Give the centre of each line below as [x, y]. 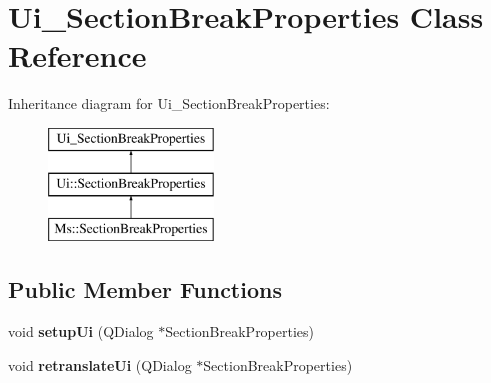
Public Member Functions [145, 289]
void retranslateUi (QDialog [100, 364]
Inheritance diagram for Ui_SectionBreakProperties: [169, 103]
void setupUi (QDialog [81, 331]
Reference [77, 55]
